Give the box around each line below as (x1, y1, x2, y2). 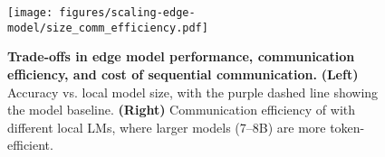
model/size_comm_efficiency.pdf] (7, 21, 208, 34)
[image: (7, 6, 53, 19)
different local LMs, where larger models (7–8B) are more (7, 117, 326, 136)
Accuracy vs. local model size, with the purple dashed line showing (7, 82, 379, 101)
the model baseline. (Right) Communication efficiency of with (7, 100, 356, 119)
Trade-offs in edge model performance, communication (7, 47, 355, 66)
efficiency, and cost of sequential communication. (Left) (7, 64, 359, 83)
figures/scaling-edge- (59, 6, 196, 19)
